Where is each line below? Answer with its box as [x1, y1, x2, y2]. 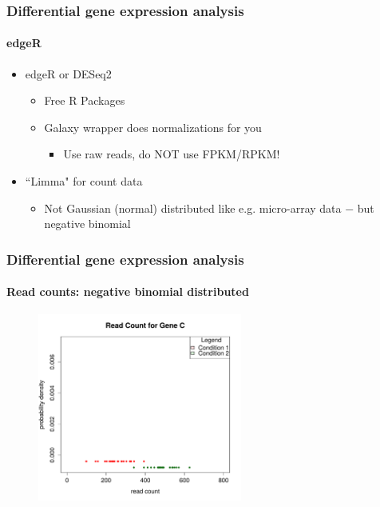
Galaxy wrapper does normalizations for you [44, 118, 262, 135]
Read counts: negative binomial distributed [6, 283, 249, 300]
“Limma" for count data [25, 173, 143, 190]
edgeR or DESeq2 [25, 65, 112, 82]
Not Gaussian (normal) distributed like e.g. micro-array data [44, 199, 342, 216]
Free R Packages [44, 92, 125, 109]
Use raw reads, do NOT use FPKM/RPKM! [63, 146, 280, 162]
